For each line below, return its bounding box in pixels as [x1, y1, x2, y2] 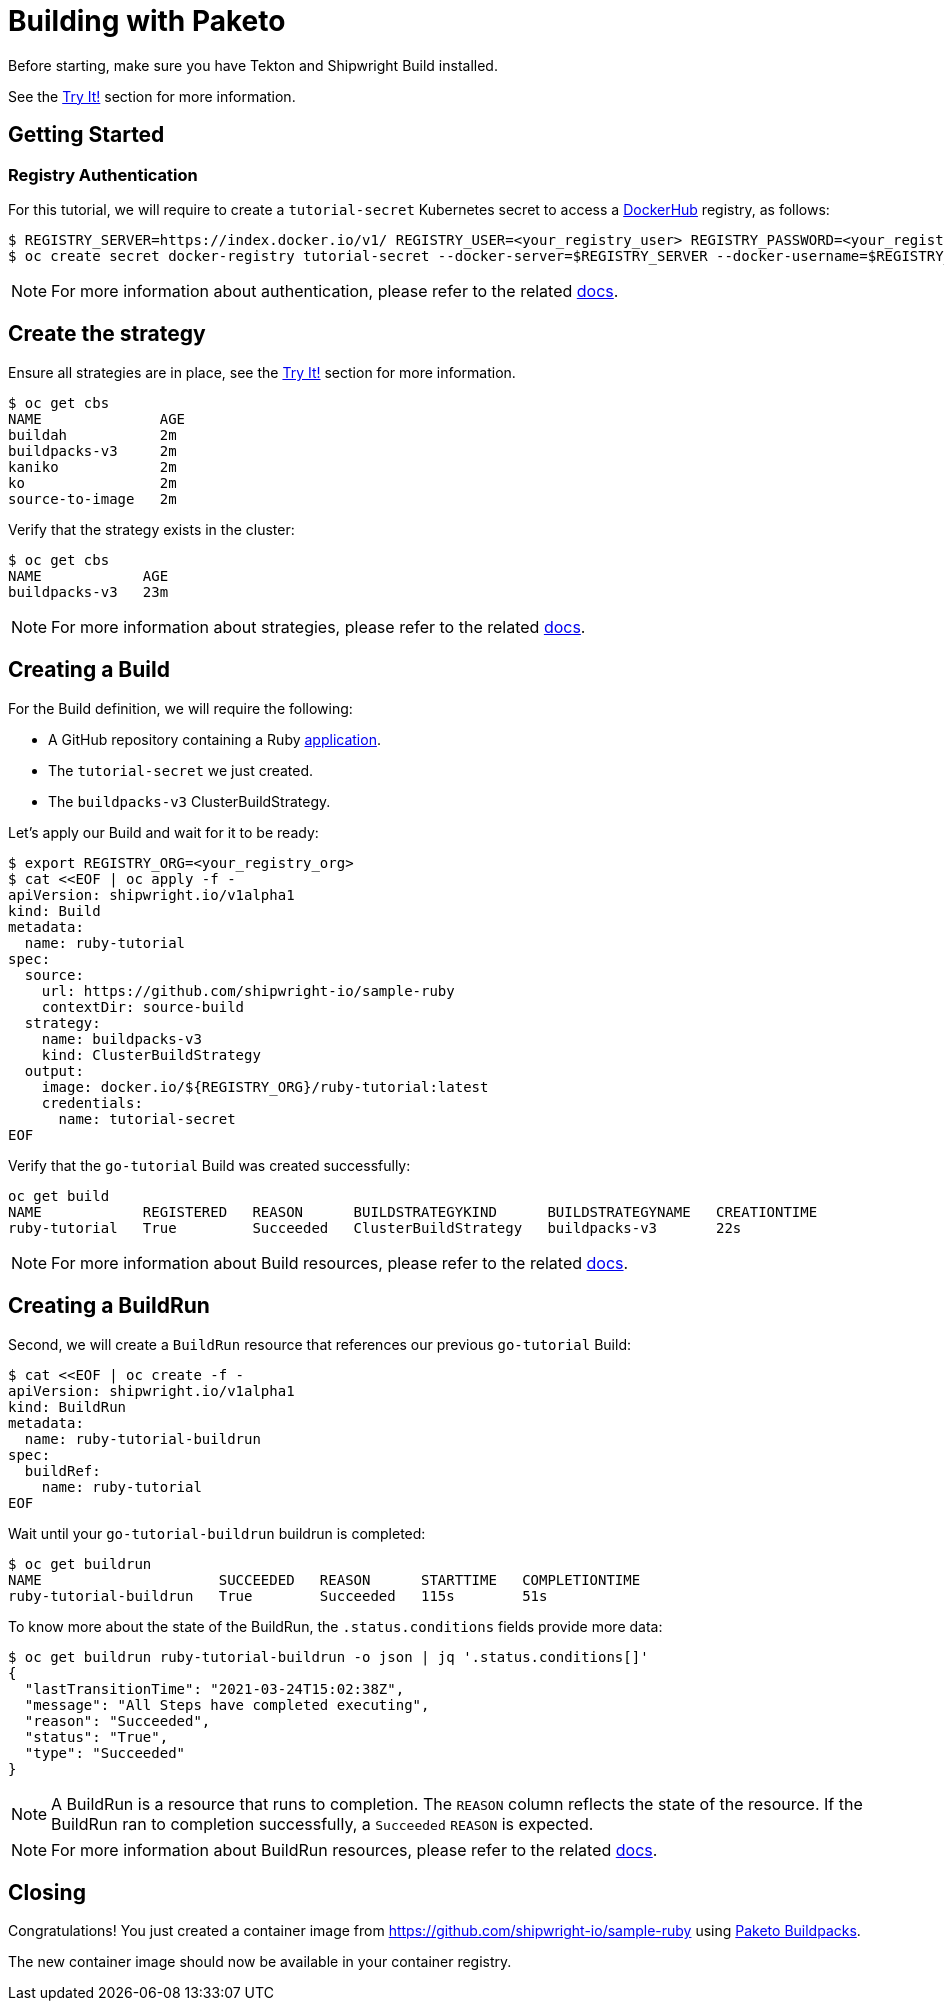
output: [24, 1062, 84, 1079]
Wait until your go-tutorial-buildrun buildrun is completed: [8, 1524, 426, 1542]
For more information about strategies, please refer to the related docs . [51, 616, 586, 637]
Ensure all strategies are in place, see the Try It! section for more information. [8, 363, 516, 381]
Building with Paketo [8, 4, 286, 38]
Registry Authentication [8, 164, 198, 185]
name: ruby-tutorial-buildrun [24, 1430, 261, 1447]
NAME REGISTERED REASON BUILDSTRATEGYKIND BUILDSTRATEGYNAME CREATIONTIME [8, 1203, 818, 1220]
